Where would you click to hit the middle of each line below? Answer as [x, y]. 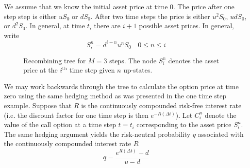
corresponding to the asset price [184, 124]
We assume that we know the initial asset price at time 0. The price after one [119, 6]
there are [107, 26]
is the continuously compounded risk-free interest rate [161, 105]
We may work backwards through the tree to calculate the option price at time [121, 86]
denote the [221, 115]
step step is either [30, 16]
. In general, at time [55, 26]
